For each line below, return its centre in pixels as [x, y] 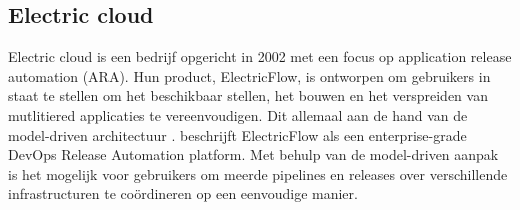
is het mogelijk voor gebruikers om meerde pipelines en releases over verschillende [258, 173]
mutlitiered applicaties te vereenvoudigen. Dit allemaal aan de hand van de [238, 114]
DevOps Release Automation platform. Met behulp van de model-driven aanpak [253, 154]
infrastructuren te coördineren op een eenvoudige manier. [183, 193]
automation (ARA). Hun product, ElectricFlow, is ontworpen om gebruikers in [249, 75]
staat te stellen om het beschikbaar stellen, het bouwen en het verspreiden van [248, 95]
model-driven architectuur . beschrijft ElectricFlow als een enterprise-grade [237, 134]
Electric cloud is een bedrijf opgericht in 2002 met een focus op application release [260, 56]
